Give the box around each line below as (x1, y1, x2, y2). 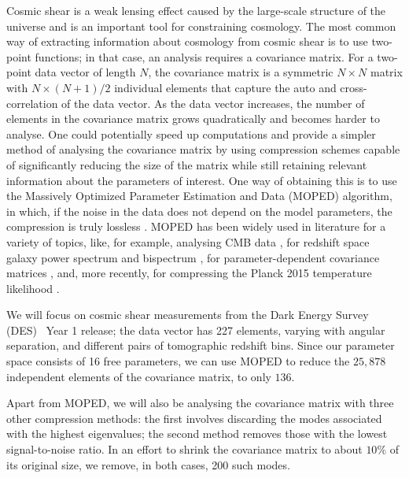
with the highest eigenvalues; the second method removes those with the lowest (6, 425, 388, 442)
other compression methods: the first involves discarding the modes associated (6, 409, 382, 426)
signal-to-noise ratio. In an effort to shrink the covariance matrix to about (6, 441, 363, 458)
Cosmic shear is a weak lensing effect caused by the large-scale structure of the (6, 2, 386, 18)
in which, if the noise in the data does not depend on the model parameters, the (6, 202, 392, 219)
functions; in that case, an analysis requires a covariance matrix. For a (35, 48, 374, 65)
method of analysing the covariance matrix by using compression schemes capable (6, 141, 400, 157)
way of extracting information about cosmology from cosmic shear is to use (6, 33, 368, 50)
